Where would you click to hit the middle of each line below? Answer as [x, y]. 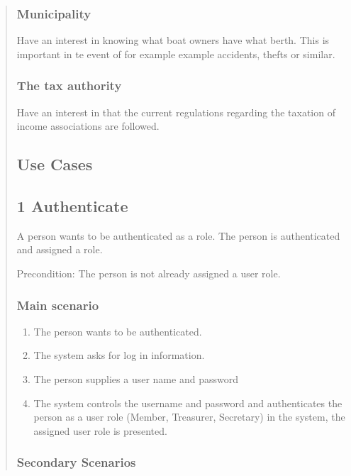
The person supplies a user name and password [136, 378]
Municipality [54, 13]
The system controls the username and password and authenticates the [188, 403]
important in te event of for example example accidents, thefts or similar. [176, 54]
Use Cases [55, 164]
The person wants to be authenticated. [118, 331]
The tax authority [69, 85]
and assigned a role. [60, 249]
